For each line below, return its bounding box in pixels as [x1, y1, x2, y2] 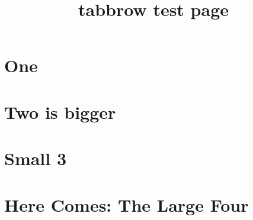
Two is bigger [4, 99, 116, 124]
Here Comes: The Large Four [4, 192, 249, 216]
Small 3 [4, 146, 67, 170]
